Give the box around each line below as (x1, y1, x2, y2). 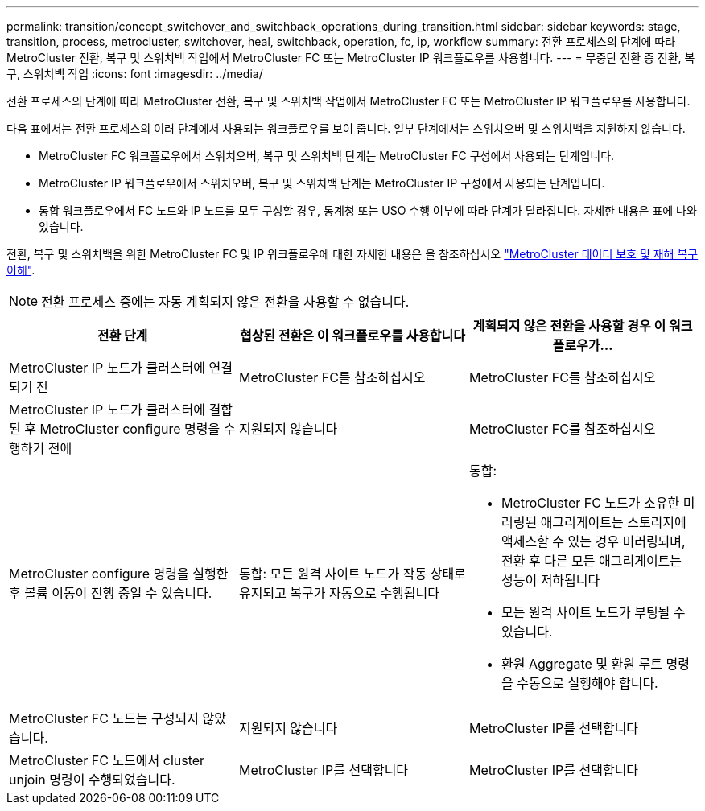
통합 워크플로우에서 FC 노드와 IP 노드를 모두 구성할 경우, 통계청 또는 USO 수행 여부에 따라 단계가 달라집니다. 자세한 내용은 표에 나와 (39, 204, 697, 217)
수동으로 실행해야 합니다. (517, 675, 658, 691)
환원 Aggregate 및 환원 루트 (501, 656, 662, 672)
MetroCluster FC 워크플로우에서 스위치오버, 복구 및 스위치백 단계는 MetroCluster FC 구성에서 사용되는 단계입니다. (39, 149, 615, 163)
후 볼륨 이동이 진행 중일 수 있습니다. (9, 585, 212, 601)
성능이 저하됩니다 (501, 572, 600, 588)
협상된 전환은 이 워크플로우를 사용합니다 (239, 327, 466, 344)
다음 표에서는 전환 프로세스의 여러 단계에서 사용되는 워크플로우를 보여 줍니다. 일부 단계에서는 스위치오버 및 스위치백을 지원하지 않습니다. (6, 121, 686, 135)
